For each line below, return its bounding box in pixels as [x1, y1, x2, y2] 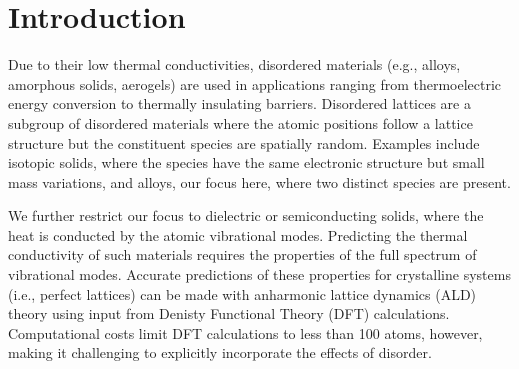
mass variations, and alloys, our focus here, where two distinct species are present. [8, 171, 511, 192]
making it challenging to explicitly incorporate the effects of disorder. [8, 342, 432, 363]
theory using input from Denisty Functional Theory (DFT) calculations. [8, 303, 450, 324]
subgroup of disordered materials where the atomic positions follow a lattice [8, 112, 473, 133]
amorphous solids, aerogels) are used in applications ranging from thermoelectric [8, 73, 502, 94]
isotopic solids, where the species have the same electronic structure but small [8, 152, 485, 173]
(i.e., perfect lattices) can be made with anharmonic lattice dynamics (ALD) [8, 283, 477, 304]
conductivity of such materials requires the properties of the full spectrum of [8, 244, 477, 265]
